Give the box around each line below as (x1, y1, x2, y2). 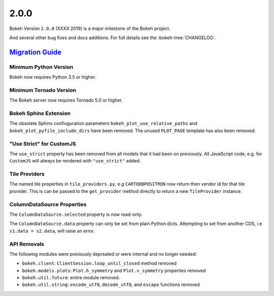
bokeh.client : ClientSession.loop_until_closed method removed (22, 260, 177, 267)
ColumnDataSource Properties (9, 201, 87, 208)
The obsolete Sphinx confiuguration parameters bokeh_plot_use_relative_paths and (9, 120, 197, 126)
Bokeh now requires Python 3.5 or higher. (9, 74, 96, 80)
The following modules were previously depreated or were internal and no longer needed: (9, 251, 197, 257)
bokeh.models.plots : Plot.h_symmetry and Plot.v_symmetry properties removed (22, 267, 206, 274)
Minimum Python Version (9, 63, 74, 71)
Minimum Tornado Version (9, 86, 77, 93)
